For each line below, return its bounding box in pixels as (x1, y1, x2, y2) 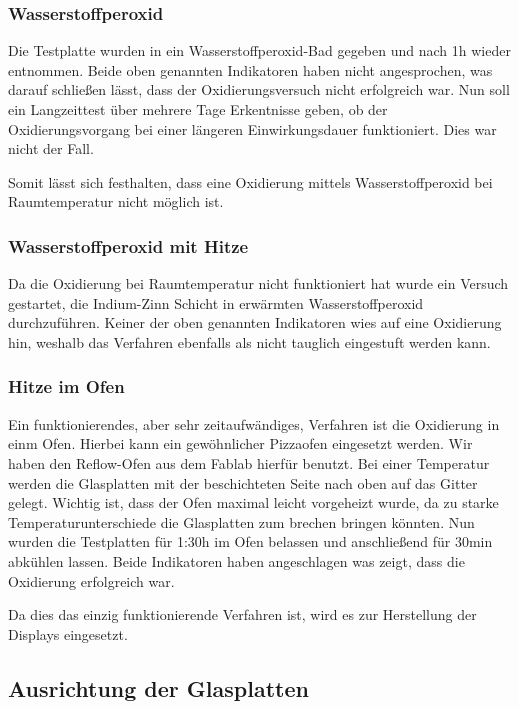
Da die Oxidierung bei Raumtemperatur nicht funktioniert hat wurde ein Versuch (8, 273, 509, 294)
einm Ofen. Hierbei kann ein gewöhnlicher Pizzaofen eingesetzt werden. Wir (8, 433, 473, 454)
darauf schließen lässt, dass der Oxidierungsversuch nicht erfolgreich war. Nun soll (8, 79, 510, 100)
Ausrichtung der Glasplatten (8, 672, 309, 703)
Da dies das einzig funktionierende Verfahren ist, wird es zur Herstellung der (8, 604, 477, 625)
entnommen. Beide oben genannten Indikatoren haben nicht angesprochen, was (8, 59, 493, 80)
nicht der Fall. (8, 138, 94, 159)
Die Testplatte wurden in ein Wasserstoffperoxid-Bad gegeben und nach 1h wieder (8, 40, 511, 61)
